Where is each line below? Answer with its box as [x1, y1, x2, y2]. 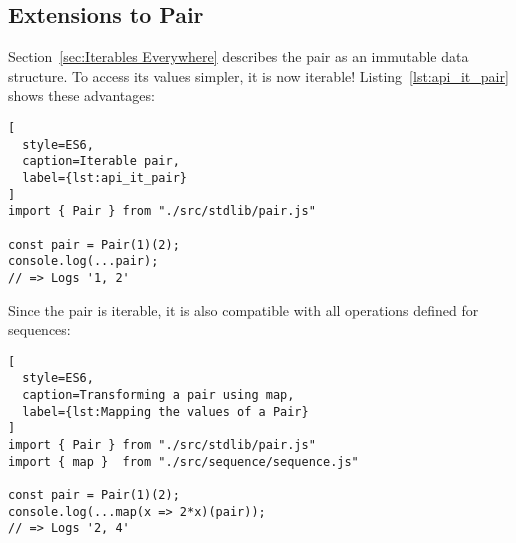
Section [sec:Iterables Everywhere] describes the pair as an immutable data [8, 46, 469, 67]
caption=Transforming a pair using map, [22, 388, 295, 403]
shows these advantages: [8, 85, 155, 106]
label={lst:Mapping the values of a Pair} [22, 404, 309, 419]
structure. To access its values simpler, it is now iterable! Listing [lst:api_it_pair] [8, 65, 509, 86]
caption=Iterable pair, [22, 154, 180, 169]
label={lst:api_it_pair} [22, 170, 187, 185]
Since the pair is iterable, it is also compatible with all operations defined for [8, 299, 479, 320]
